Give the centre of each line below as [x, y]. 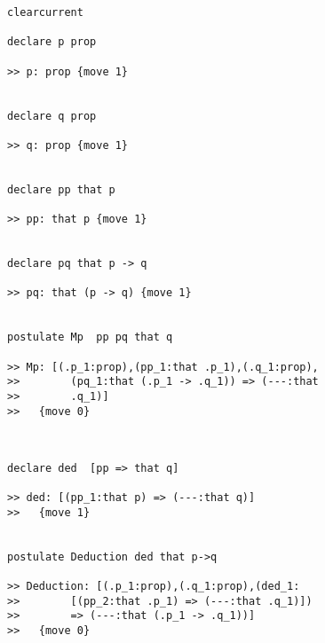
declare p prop [52, 42]
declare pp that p [61, 189]
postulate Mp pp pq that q [90, 337]
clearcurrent [45, 12]
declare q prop [52, 116]
